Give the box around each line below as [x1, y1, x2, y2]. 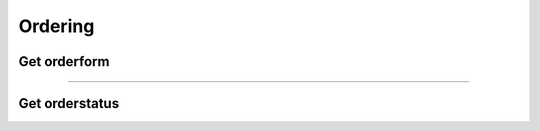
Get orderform [18, 53, 110, 70]
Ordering [18, 15, 95, 37]
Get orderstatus [18, 95, 120, 112]
